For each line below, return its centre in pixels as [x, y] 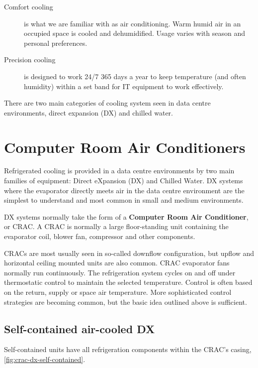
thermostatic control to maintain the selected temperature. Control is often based [128, 282]
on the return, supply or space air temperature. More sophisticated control [118, 292]
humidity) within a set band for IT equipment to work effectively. [124, 86]
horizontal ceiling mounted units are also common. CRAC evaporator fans [117, 263]
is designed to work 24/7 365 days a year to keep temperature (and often [135, 76]
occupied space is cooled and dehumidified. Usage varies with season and [134, 33]
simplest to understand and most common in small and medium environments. [124, 200]
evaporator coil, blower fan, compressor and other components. [100, 236]
